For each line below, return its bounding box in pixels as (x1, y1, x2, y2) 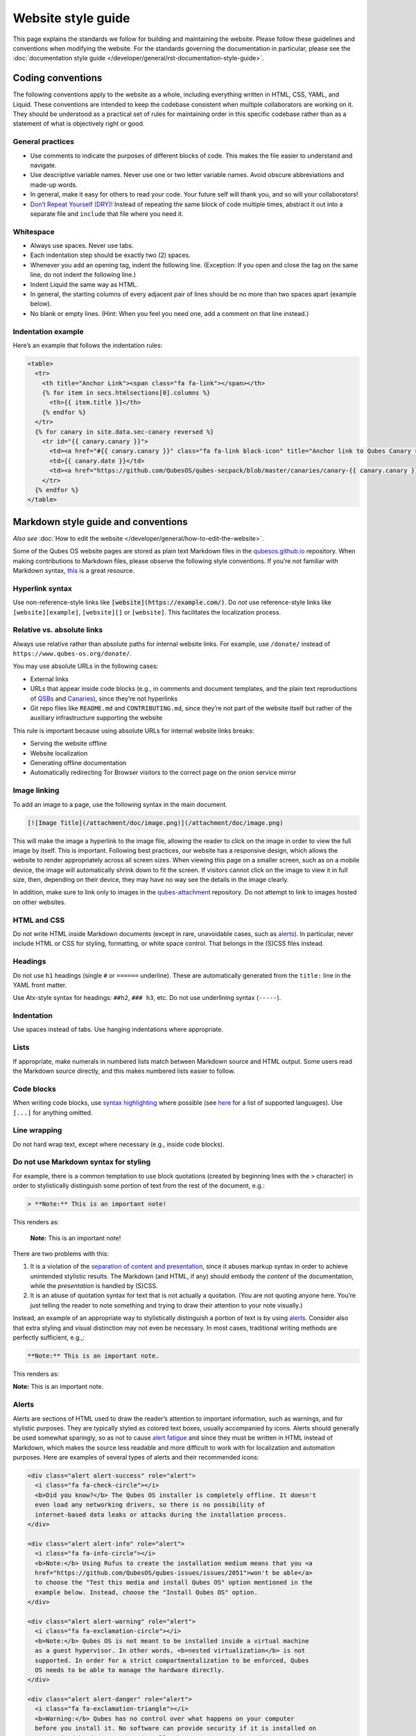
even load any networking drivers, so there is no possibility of (35, 1501, 266, 1509)
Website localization (30, 749, 88, 757)
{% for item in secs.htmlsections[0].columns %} (42, 389, 211, 397)
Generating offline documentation (30, 759, 127, 767)
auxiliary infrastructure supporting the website (30, 714, 163, 722)
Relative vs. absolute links (12, 625, 103, 635)
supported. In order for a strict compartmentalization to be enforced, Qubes (35, 1656, 309, 1664)
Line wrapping (12, 1126, 62, 1135)
